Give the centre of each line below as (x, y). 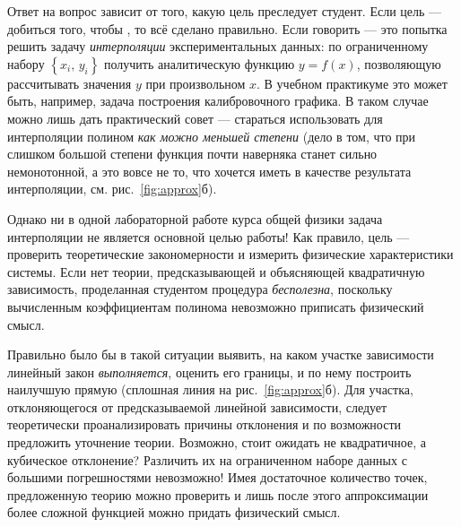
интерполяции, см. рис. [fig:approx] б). (112, 189)
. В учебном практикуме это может (352, 83)
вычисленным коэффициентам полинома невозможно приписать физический (216, 306)
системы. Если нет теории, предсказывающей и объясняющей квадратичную (216, 271)
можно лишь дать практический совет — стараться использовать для (195, 118)
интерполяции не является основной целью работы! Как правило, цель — (209, 236)
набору (26, 63)
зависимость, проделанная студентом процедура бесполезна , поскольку (200, 289)
